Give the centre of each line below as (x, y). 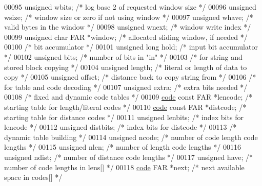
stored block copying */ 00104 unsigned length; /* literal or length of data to (126, 67)
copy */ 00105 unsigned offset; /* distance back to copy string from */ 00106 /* (130, 77)
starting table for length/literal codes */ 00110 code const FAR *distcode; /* (125, 107)
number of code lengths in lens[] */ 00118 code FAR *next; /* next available (124, 167)
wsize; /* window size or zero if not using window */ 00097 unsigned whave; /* (129, 17)
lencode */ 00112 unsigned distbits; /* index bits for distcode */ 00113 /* (120, 127)
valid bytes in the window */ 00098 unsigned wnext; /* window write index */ (128, 27)
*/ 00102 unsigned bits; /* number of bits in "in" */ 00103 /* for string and (123, 56)
